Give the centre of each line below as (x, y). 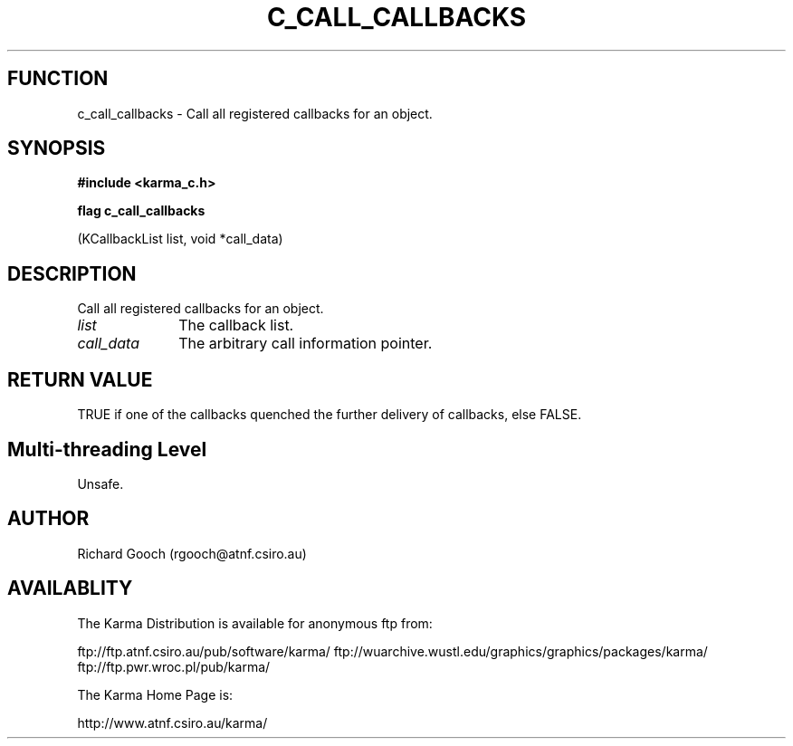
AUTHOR (48, 519)
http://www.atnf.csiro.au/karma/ (172, 722)
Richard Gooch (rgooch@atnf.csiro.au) (192, 553)
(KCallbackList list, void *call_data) (180, 239)
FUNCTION (58, 79)
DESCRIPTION (72, 273)
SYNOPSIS (57, 148)
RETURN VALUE (80, 379)
